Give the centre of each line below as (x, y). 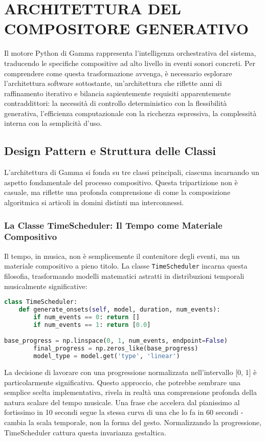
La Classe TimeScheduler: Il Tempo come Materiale (113, 225)
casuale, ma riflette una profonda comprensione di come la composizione (117, 192)
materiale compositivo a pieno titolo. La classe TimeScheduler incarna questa (126, 266)
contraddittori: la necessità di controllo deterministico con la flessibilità (116, 103)
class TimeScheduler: (41, 302)
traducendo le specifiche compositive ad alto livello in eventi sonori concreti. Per (130, 63)
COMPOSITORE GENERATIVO (126, 28)
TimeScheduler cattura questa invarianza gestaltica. (85, 432)
